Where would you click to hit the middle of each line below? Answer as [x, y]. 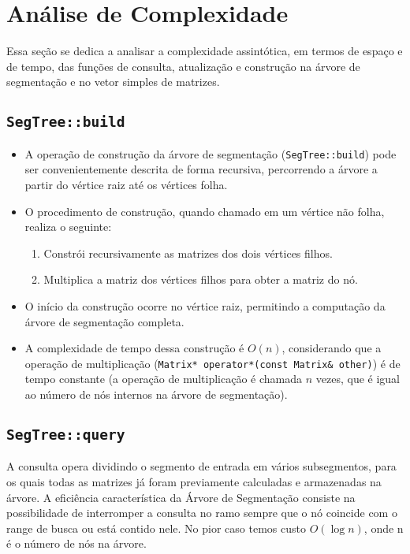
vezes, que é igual [358, 379]
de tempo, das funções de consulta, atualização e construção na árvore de [183, 66]
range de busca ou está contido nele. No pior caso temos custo [156, 528]
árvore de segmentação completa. [104, 321]
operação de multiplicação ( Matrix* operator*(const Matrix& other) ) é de [212, 363]
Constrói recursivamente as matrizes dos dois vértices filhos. [188, 253]
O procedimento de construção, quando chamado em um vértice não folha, [205, 211]
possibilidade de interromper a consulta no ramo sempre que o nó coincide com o [202, 513]
